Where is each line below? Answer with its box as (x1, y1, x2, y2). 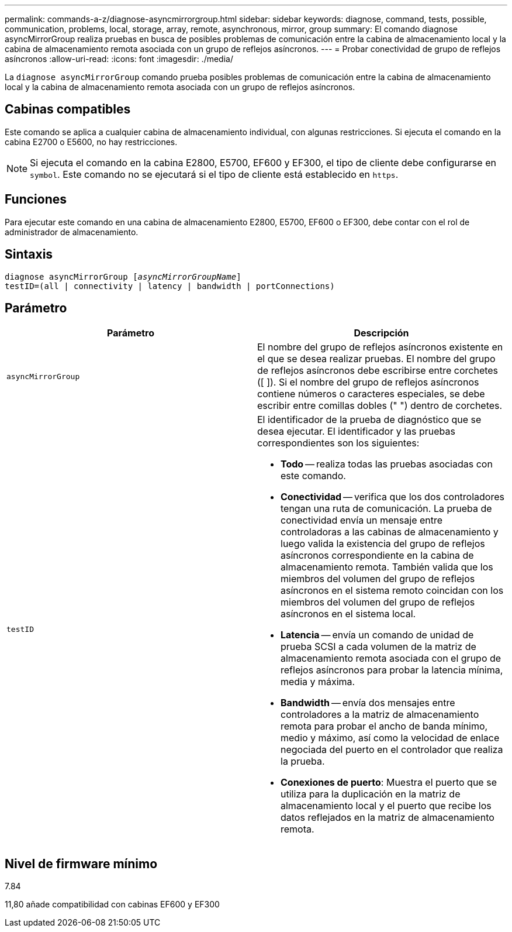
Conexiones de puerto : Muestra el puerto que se (281, 776, 497, 789)
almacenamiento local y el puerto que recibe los (281, 800, 492, 812)
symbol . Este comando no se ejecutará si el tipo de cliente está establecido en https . (30, 168, 399, 180)
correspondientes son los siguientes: (257, 437, 420, 449)
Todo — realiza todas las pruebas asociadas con (281, 458, 493, 470)
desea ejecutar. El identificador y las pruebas (257, 425, 455, 438)
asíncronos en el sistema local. (281, 608, 416, 620)
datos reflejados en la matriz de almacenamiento (281, 811, 494, 824)
